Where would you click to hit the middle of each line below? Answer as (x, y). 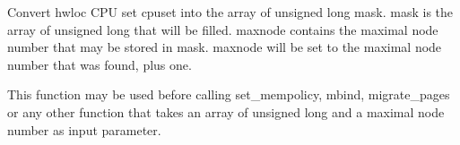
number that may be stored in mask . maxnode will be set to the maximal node (225, 47)
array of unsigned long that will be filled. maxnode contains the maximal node (223, 29)
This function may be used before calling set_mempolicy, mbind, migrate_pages (229, 94)
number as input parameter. (84, 129)
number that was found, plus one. (100, 64)
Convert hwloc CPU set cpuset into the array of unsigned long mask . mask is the (230, 12)
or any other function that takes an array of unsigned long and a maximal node (226, 111)
